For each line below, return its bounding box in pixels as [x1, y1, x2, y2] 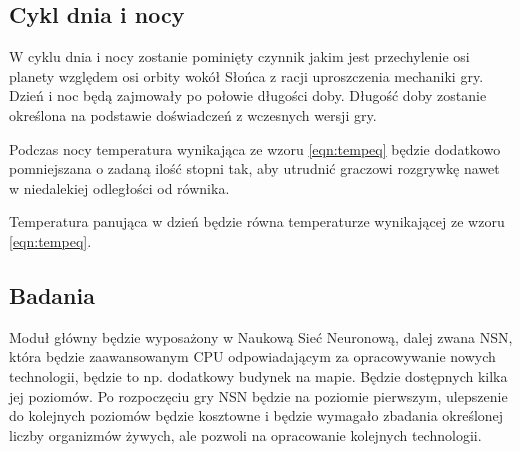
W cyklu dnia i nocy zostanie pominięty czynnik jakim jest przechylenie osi [9, 46, 470, 67]
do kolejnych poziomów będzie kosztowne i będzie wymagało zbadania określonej [9, 405, 504, 426]
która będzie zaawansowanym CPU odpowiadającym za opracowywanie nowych [9, 346, 496, 367]
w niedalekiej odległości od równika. [9, 177, 230, 198]
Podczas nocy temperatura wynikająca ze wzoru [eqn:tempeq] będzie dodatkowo [9, 138, 501, 159]
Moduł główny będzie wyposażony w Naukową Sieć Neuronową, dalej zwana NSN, [9, 326, 513, 347]
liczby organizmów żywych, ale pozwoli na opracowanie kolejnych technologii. [9, 424, 482, 445]
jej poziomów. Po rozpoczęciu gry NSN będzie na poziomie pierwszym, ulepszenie [9, 385, 508, 406]
